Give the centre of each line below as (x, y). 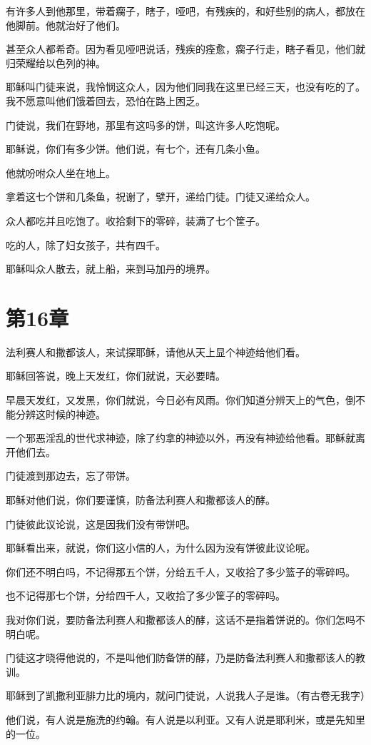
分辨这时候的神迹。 (60, 414)
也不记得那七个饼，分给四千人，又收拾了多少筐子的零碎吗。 (146, 596)
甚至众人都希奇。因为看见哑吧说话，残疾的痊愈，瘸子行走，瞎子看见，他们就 (185, 49)
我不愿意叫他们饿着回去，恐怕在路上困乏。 (106, 100)
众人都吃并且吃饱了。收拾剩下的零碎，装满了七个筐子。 (136, 220)
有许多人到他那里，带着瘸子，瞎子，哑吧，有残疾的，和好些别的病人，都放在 (185, 11)
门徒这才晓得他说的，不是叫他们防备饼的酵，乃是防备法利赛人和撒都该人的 (181, 658)
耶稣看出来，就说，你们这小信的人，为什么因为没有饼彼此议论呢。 (161, 548)
